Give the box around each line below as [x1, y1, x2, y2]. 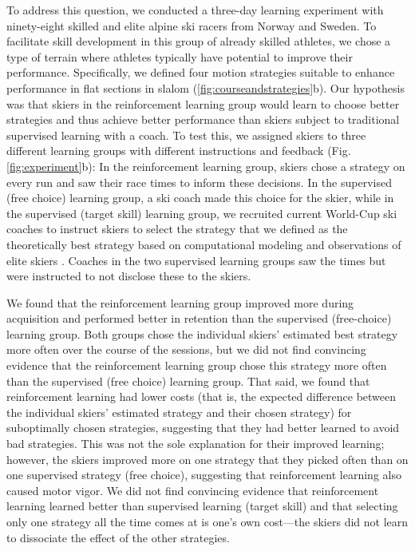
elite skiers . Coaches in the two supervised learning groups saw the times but [6, 252, 386, 268]
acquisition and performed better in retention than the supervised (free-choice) [6, 310, 392, 327]
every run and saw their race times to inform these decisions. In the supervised [6, 173, 392, 190]
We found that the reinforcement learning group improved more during [6, 294, 354, 311]
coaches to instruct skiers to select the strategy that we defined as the [6, 220, 348, 237]
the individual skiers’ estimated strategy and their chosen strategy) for [6, 403, 352, 420]
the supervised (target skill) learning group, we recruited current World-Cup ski [6, 204, 397, 221]
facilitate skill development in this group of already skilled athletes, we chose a [6, 33, 391, 50]
